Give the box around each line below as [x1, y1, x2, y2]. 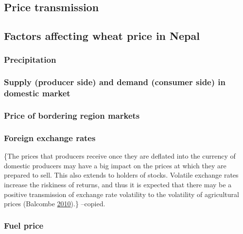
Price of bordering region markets [4, 109, 140, 122]
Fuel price [4, 219, 44, 231]
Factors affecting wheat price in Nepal [4, 28, 200, 43]
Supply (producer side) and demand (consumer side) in [4, 76, 226, 88]
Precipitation [4, 54, 56, 66]
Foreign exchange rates [4, 131, 96, 144]
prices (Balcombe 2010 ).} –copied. [4, 198, 105, 209]
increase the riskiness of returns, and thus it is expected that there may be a [4, 180, 232, 190]
